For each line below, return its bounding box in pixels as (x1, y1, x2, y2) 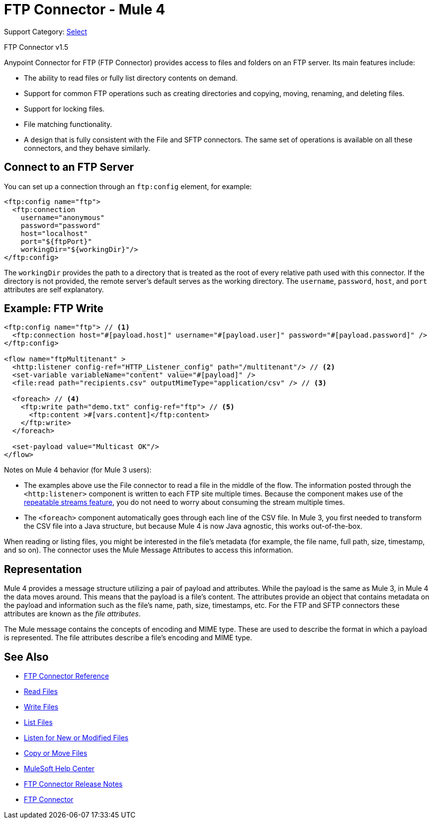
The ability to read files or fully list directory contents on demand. (24, 73, 238, 82)
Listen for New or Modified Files (24, 733, 129, 742)
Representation (4, 563, 82, 576)
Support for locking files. (24, 104, 105, 113)
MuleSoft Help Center (24, 764, 95, 773)
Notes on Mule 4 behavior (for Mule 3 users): (4, 466, 152, 474)
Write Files (24, 703, 59, 711)
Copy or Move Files (24, 749, 87, 758)
